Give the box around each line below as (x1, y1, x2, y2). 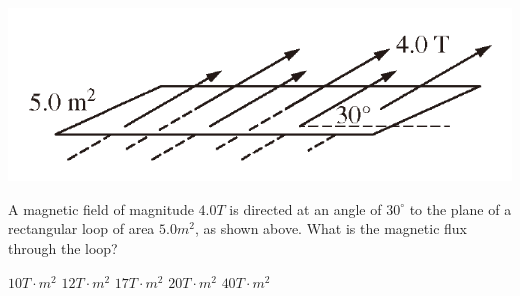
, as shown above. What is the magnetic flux (194, 218, 467, 239)
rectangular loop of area (8, 218, 155, 239)
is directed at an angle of (229, 198, 382, 219)
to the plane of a (409, 198, 512, 219)
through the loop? (8, 238, 118, 259)
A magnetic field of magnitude (8, 198, 194, 219)
